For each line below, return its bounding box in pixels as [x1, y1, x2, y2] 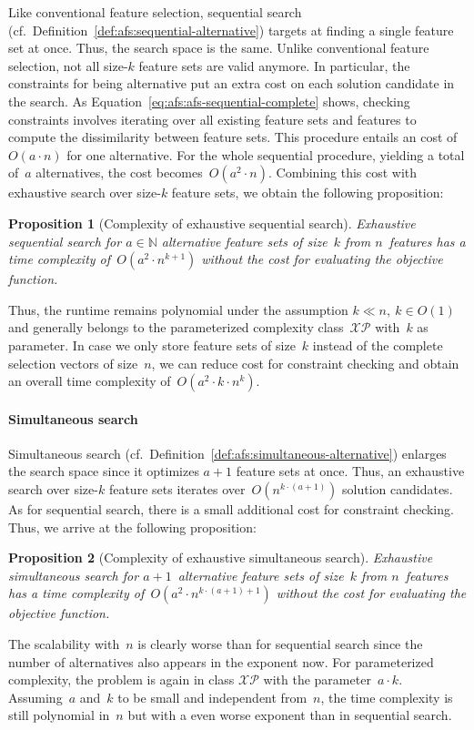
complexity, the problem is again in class [8, 670, 235, 689]
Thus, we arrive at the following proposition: [8, 517, 257, 536]
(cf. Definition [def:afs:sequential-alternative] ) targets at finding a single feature [8, 20, 454, 39]
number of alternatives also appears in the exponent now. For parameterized [8, 652, 434, 671]
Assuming [8, 687, 63, 706]
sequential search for [8, 231, 122, 250]
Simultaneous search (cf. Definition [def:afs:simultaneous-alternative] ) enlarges [8, 443, 447, 462]
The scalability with [8, 634, 120, 654]
